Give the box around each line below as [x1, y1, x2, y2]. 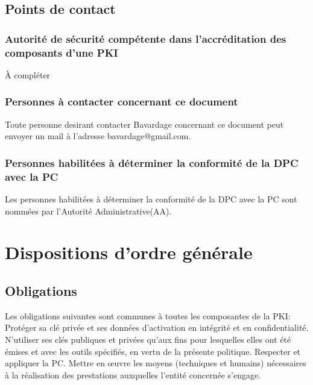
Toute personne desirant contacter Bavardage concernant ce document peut [5, 117, 284, 130]
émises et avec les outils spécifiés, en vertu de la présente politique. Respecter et [5, 345, 301, 357]
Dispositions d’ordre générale [5, 240, 253, 264]
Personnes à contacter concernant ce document [5, 94, 238, 109]
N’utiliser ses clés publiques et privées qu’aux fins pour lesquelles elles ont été [5, 333, 291, 346]
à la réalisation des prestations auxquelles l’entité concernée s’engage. [5, 368, 261, 381]
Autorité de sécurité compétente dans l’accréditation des [5, 31, 286, 46]
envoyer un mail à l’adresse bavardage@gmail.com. [5, 130, 191, 142]
